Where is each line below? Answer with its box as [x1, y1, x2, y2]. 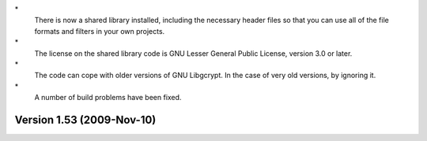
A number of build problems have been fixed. [34, 93, 182, 102]
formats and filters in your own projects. [34, 26, 165, 35]
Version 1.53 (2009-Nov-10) [14, 113, 157, 126]
